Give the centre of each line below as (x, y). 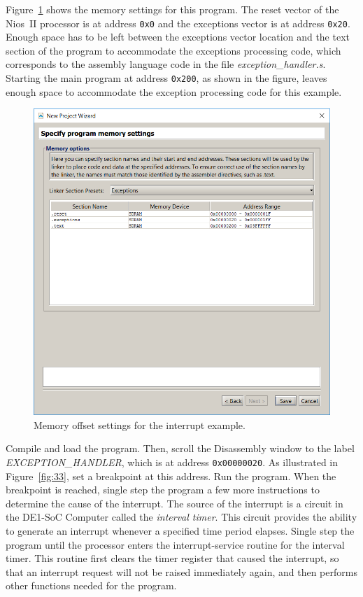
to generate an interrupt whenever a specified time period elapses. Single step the (180, 531)
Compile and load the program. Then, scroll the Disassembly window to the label (180, 448)
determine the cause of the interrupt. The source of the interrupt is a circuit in (175, 503)
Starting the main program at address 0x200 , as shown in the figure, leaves (166, 78)
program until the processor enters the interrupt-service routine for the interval (175, 544)
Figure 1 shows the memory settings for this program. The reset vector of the (172, 9)
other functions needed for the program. (91, 585)
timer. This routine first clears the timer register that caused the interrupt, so (172, 558)
